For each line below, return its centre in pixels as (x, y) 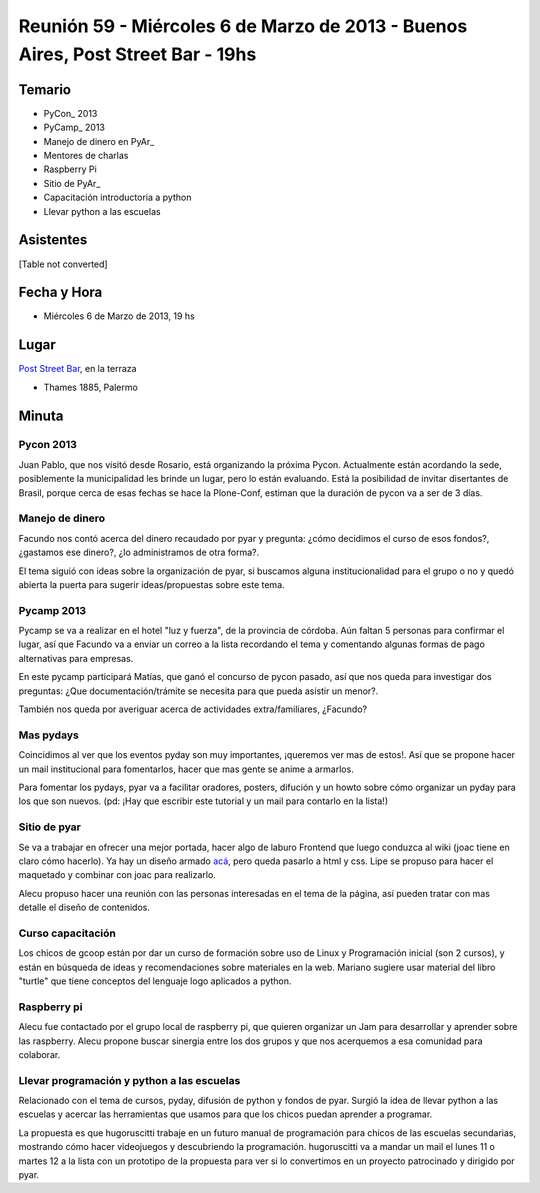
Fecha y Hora (60, 292)
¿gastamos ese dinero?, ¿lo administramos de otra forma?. (139, 552)
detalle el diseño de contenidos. (84, 907)
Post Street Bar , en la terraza (77, 369)
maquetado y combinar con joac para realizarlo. (117, 875)
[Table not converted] (63, 264)
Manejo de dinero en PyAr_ (99, 141)
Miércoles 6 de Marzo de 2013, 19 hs (119, 316)
